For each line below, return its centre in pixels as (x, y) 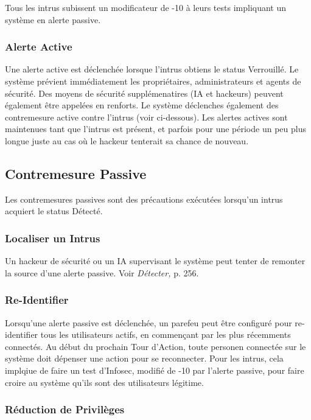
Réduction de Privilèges (65, 409)
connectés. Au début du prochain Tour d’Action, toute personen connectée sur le (155, 346)
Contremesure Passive (76, 173)
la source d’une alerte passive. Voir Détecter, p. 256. (102, 272)
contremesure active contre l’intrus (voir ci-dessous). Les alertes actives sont (146, 117)
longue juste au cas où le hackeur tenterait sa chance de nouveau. (127, 140)
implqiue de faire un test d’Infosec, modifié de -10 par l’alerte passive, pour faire (155, 370)
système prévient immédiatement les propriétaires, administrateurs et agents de (153, 81)
